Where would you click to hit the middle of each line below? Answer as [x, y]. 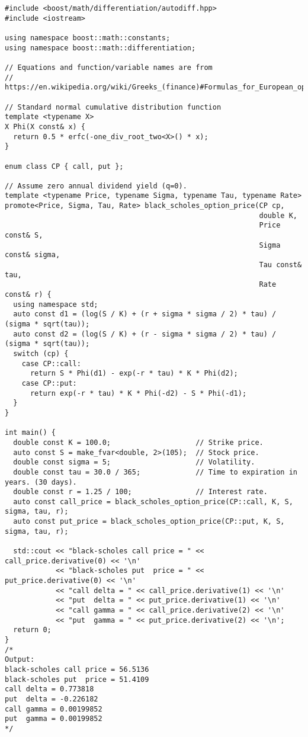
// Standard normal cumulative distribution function [113, 107]
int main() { [30, 433]
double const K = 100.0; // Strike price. [138, 442]
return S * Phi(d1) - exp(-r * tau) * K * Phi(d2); [134, 374]
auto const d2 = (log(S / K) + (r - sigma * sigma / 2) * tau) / [145, 334]
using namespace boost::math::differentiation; [100, 48]
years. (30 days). [41, 482]
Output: [20, 660]
